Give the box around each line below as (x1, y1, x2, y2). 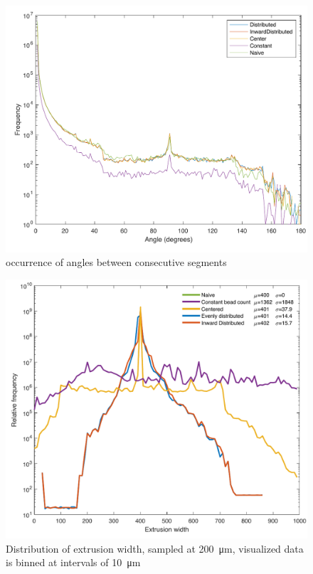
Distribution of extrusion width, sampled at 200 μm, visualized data (6, 541, 304, 556)
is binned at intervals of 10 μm (6, 555, 141, 570)
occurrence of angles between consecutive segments (6, 255, 227, 270)
